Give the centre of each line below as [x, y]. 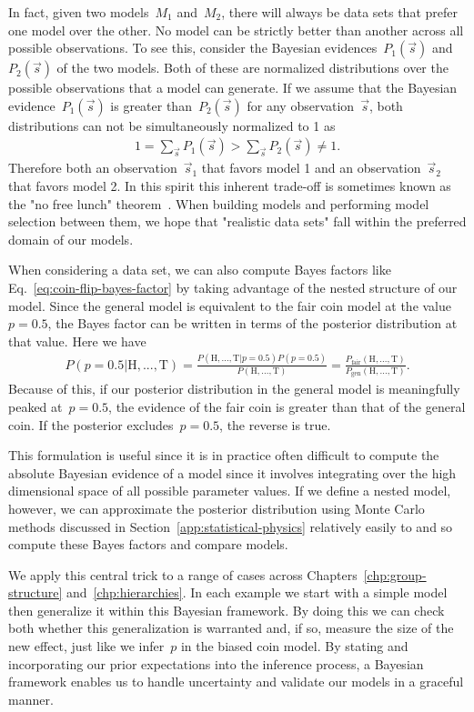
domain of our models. [71, 239]
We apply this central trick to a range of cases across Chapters [183, 574]
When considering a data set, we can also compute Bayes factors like [200, 270]
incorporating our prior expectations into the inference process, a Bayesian [216, 663]
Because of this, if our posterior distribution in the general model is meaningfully [234, 389]
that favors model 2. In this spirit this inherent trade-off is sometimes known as [230, 186]
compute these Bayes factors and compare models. [148, 544]
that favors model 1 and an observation [311, 168]
